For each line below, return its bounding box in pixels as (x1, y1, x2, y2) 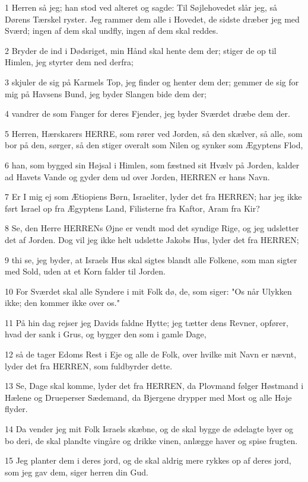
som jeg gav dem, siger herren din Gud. (5, 465, 148, 478)
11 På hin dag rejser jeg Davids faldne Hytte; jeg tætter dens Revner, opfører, (5, 316, 288, 328)
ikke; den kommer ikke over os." (5, 296, 120, 309)
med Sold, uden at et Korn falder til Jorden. (5, 265, 166, 277)
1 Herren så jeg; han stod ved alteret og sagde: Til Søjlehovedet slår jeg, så (5, 1, 278, 13)
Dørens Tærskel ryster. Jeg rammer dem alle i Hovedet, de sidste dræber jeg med (5, 12, 300, 25)
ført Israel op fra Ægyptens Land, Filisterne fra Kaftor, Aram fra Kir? (5, 202, 260, 214)
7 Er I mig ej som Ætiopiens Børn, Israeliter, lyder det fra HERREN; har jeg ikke (5, 190, 302, 203)
